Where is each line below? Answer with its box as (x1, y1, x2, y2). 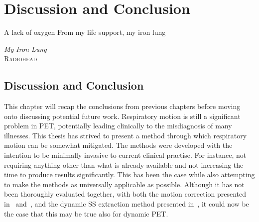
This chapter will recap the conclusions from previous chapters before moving (4, 101, 241, 111)
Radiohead (4, 53, 37, 64)
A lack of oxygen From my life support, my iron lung (4, 27, 166, 37)
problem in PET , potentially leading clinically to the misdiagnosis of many (4, 120, 232, 131)
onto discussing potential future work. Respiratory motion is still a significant (4, 111, 241, 121)
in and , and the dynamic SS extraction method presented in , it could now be (4, 199, 249, 209)
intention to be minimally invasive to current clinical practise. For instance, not (4, 150, 247, 160)
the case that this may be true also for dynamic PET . (4, 208, 168, 219)
